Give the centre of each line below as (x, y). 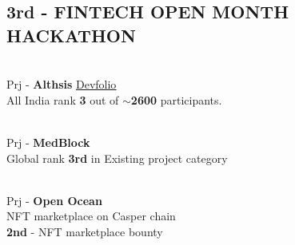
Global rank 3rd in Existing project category (117, 158)
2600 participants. (176, 99)
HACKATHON (71, 35)
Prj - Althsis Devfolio (62, 84)
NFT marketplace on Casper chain (91, 216)
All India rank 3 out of (63, 99)
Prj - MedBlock (48, 142)
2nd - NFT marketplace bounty (85, 231)
